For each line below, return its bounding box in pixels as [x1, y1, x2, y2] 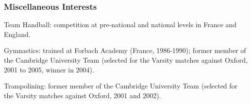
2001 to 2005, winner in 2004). [4, 64, 94, 74]
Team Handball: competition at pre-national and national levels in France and [4, 19, 237, 30]
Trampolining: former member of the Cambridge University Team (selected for [4, 81, 238, 91]
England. [4, 29, 31, 39]
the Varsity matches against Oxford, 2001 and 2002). [4, 90, 161, 100]
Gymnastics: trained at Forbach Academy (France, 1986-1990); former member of [4, 45, 246, 55]
